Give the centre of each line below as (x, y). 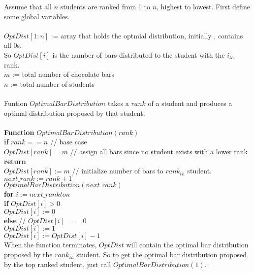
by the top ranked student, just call (58, 264)
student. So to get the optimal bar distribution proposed (161, 255)
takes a (118, 103)
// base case (68, 142)
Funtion (16, 103)
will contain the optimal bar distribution (187, 245)
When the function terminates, (50, 245)
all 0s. (13, 45)
